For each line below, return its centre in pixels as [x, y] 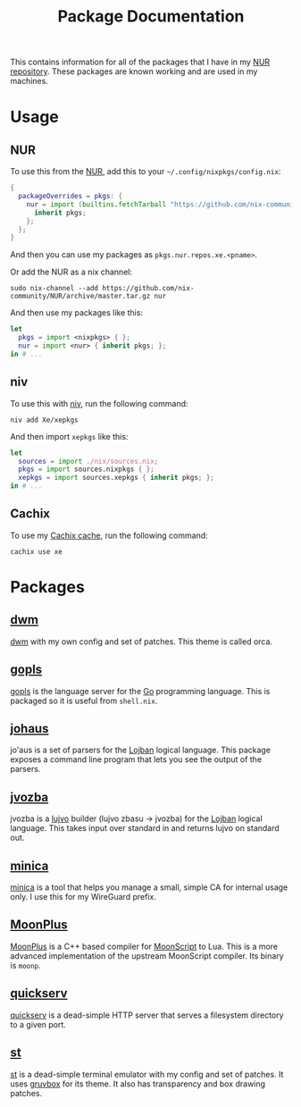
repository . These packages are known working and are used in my [134, 71]
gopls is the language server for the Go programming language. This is [140, 691]
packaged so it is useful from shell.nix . [84, 700]
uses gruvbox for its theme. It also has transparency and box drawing [138, 1084]
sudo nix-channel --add [54, 289]
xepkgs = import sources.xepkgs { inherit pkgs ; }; [117, 478]
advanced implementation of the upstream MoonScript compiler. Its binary [147, 956]
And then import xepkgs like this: [69, 436]
